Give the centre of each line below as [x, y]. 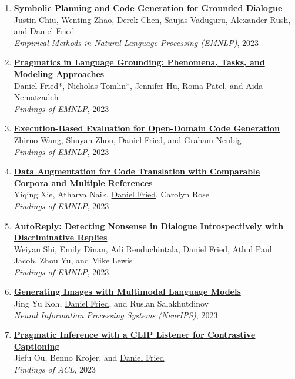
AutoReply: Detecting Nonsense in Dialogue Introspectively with [149, 225]
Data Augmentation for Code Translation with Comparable [137, 171]
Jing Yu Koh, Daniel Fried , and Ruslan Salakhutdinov [111, 303]
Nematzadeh [36, 97]
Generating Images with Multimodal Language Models [127, 291]
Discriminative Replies [61, 237]
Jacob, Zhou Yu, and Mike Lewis [73, 260]
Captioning [37, 346]
